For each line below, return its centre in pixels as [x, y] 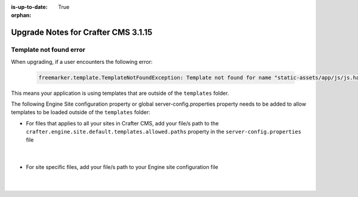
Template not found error [48, 50]
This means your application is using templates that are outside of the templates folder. [120, 93]
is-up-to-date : [29, 7]
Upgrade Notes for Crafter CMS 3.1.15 [82, 33]
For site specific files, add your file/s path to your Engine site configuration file [122, 167]
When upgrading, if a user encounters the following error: [82, 61]
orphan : [21, 16]
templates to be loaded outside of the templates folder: [81, 112]
